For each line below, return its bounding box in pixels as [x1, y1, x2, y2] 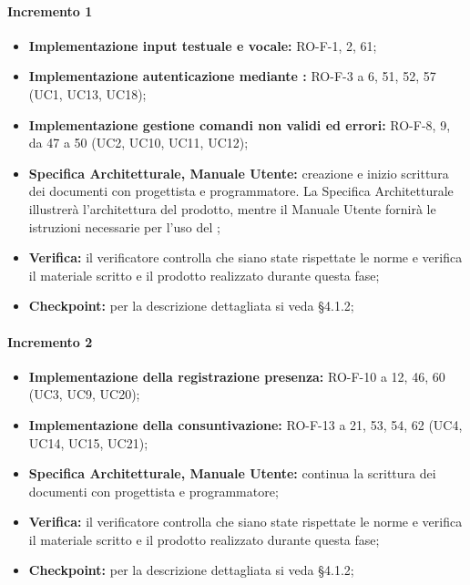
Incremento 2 [7, 332, 93, 351]
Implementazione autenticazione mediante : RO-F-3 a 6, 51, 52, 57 [28, 67, 436, 86]
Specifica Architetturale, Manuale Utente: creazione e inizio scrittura [28, 163, 449, 182]
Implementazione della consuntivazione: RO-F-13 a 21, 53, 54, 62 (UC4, [28, 415, 463, 434]
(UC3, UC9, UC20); [28, 385, 140, 404]
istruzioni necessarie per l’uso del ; [28, 217, 220, 236]
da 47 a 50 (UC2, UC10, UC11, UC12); [28, 133, 249, 152]
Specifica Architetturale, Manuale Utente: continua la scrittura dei [28, 464, 436, 483]
